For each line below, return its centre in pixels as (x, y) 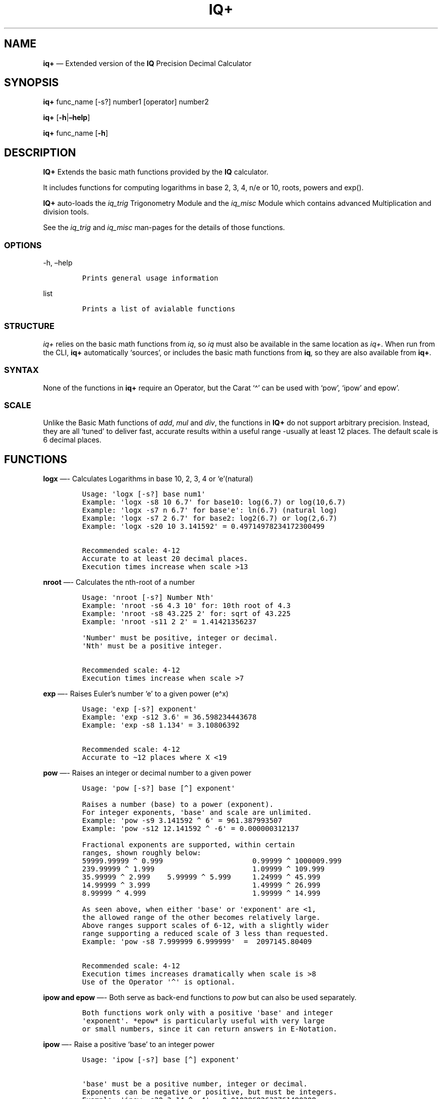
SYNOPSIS (32, 83)
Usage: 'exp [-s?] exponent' (140, 709)
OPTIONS (23, 245)
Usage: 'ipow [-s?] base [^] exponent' (161, 1060)
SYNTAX (21, 370)
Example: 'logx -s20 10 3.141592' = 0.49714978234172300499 (203, 527)
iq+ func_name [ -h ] (76, 133)
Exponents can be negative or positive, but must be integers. (210, 1092)
